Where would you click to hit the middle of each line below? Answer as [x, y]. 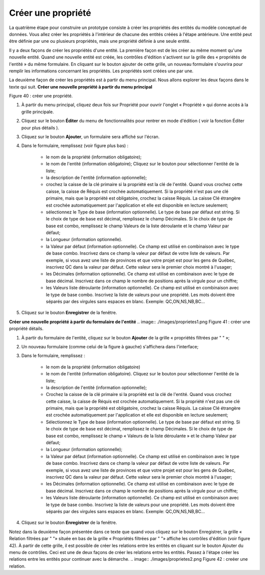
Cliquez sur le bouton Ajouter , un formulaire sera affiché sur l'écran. [91, 137]
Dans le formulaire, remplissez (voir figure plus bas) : [75, 146]
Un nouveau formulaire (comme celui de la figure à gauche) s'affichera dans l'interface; [110, 346]
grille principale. [38, 112]
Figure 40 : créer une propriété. [41, 96]
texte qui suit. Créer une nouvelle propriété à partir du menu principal [81, 87]
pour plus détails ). [40, 127]
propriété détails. [26, 329]
